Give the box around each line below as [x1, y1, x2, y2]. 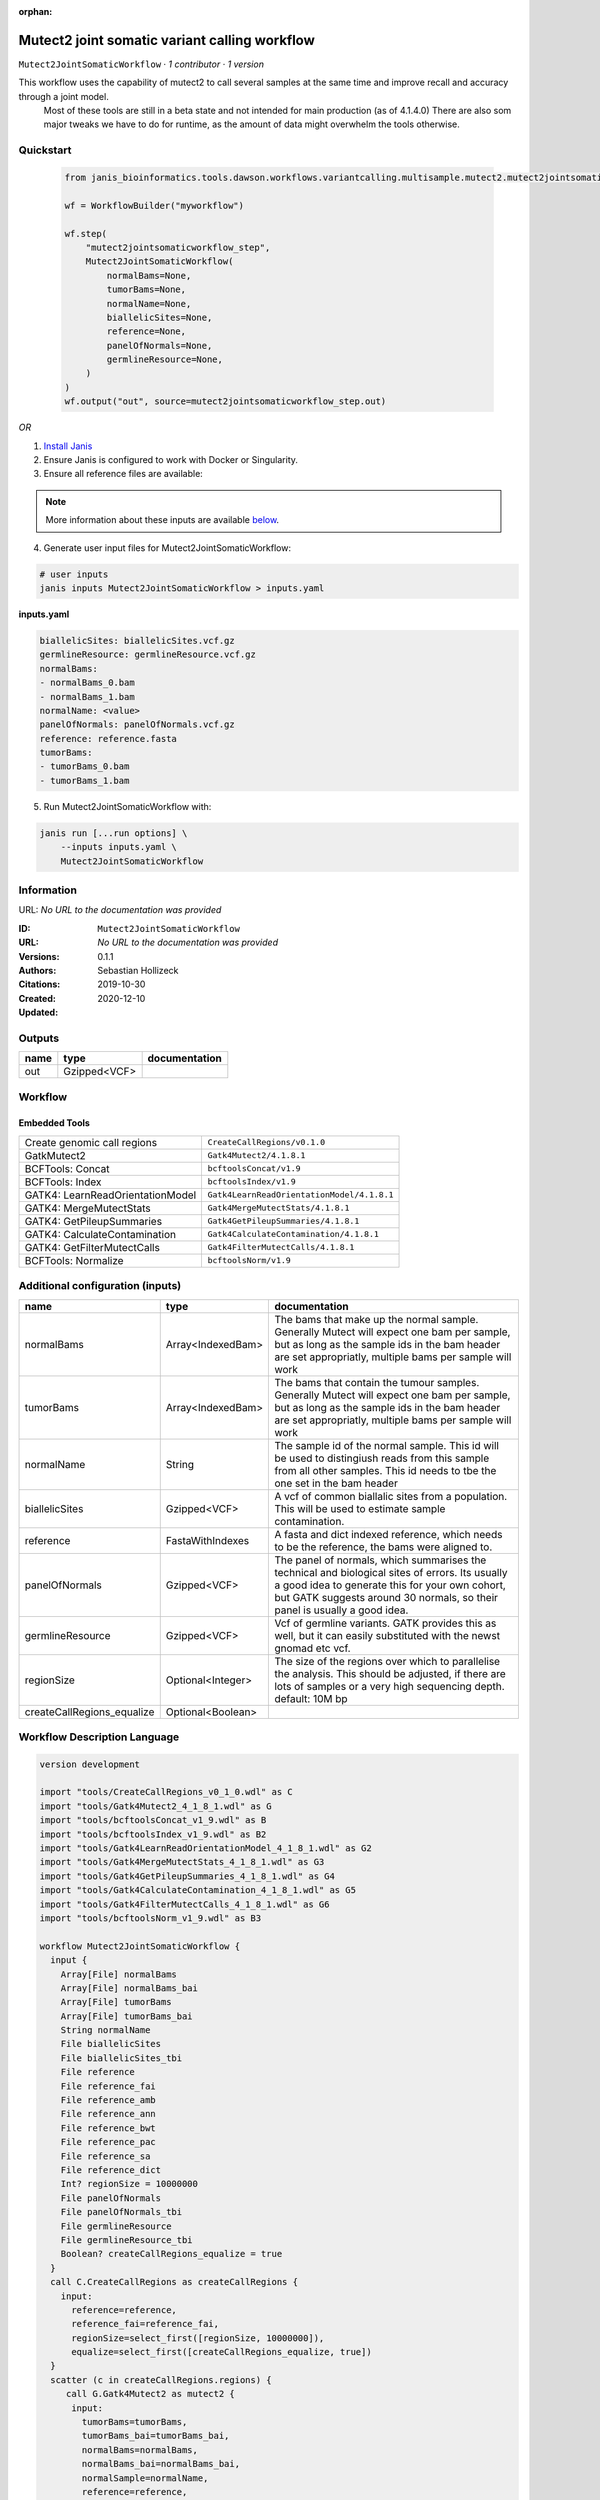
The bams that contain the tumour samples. [274, 1375, 480, 1389]
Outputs [18, 1031, 60, 1045]
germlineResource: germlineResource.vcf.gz [39, 649, 257, 660]
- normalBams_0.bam [39, 677, 135, 689]
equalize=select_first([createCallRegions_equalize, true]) [71, 2346, 372, 2358]
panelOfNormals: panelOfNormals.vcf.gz [39, 719, 235, 730]
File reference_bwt [60, 2122, 157, 2134]
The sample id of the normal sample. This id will [274, 1438, 500, 1452]
